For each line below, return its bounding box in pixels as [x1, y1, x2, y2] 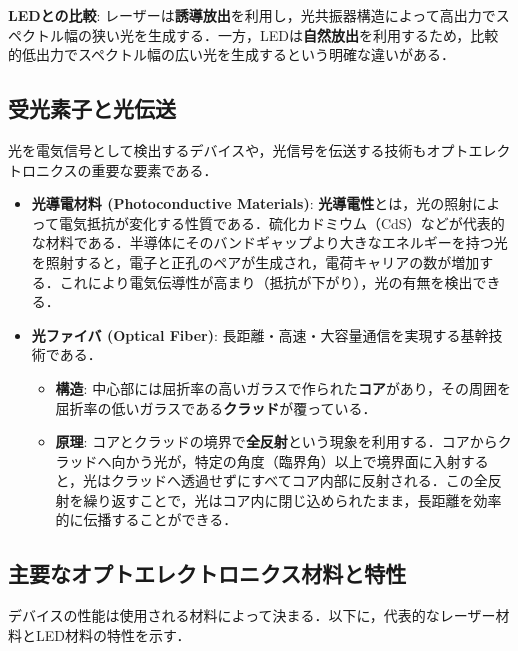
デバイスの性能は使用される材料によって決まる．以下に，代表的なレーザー [8, 605, 496, 626]
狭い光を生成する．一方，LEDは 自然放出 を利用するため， [91, 24, 471, 45]
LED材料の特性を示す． [35, 624, 191, 645]
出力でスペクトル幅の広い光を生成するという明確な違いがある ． [35, 44, 456, 65]
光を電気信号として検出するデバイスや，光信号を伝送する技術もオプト [8, 139, 469, 160]
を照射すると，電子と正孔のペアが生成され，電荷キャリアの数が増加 [31, 251, 480, 272]
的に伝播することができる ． [55, 509, 238, 530]
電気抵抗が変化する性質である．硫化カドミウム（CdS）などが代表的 [59, 212, 505, 233]
